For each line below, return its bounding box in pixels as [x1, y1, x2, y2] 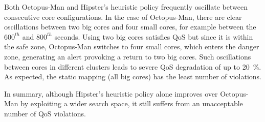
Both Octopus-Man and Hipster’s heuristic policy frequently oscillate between [4, 2, 248, 12]
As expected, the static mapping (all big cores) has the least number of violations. [4, 71, 261, 82]
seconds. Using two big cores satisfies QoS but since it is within [54, 31, 253, 42]
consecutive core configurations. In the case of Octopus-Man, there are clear [4, 11, 242, 22]
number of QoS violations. [4, 108, 86, 118]
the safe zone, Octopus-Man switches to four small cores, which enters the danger [4, 41, 259, 52]
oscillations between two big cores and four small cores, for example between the [4, 21, 256, 32]
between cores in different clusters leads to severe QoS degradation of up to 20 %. [4, 61, 261, 72]
